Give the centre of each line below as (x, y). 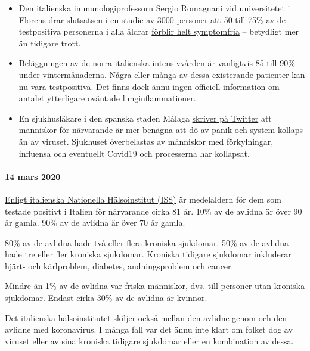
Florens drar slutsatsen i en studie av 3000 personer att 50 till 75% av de (152, 19)
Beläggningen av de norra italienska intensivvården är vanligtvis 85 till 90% (157, 63)
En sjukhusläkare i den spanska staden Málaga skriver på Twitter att (145, 118)
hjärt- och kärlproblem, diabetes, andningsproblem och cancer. (119, 265)
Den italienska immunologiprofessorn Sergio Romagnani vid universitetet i (154, 8)
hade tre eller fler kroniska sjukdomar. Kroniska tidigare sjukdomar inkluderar (148, 254)
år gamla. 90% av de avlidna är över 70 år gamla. (95, 223)
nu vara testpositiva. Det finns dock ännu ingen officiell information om (149, 86)
